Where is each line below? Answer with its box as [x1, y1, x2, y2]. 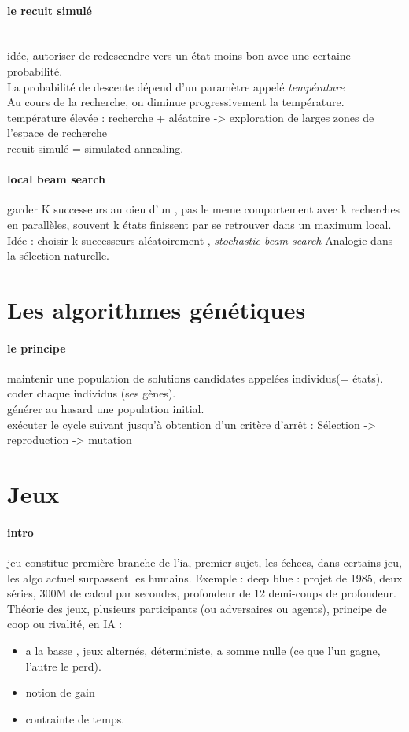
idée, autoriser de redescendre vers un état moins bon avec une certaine [7, 47, 351, 64]
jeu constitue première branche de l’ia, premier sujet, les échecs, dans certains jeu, [7, 554, 402, 571]
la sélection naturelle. [7, 247, 110, 264]
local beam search [7, 171, 105, 187]
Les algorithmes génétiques [7, 293, 306, 325]
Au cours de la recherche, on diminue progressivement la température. [7, 94, 345, 110]
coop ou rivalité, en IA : [7, 616, 123, 632]
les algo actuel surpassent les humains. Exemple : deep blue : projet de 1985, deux [7, 569, 403, 586]
